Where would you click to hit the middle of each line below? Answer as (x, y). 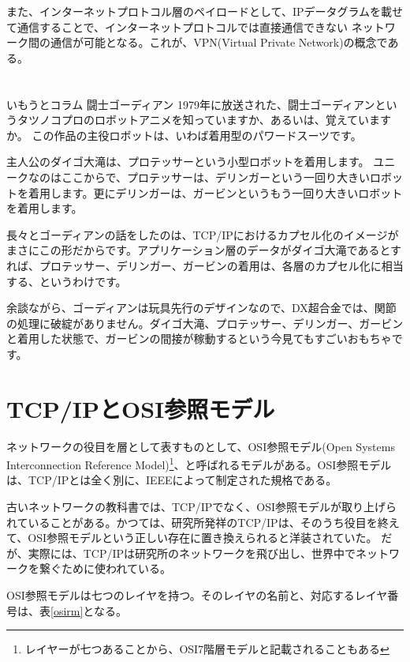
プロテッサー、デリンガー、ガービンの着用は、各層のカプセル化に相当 (221, 265)
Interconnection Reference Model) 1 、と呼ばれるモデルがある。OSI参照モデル (199, 463)
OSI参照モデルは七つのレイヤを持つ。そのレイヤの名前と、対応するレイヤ (197, 595)
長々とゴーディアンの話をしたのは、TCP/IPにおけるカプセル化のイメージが (203, 234)
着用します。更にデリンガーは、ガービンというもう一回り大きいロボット (215, 192)
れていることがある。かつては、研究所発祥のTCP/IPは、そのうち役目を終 (198, 522)
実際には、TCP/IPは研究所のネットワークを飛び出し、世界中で (192, 553)
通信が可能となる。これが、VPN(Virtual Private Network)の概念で (219, 42)
